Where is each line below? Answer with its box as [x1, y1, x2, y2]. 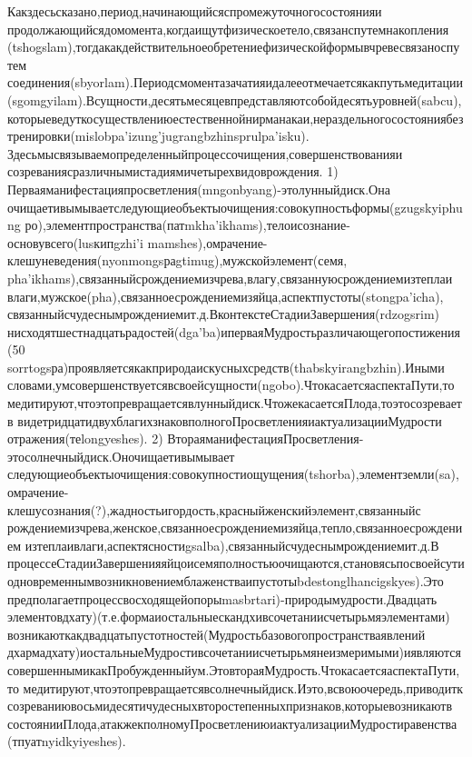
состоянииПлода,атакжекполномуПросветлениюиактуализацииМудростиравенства [7, 713, 457, 732]
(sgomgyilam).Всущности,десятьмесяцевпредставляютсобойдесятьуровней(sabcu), [7, 90, 462, 109]
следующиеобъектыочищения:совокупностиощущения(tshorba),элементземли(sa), [7, 464, 459, 483]
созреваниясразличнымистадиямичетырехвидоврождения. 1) [7, 162, 339, 181]
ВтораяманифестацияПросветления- [167, 429, 364, 448]
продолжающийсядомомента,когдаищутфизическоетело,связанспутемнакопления [7, 19, 449, 38]
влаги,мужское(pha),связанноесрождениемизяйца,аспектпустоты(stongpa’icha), [7, 286, 444, 305]
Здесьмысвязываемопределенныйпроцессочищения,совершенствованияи [7, 144, 403, 163]
